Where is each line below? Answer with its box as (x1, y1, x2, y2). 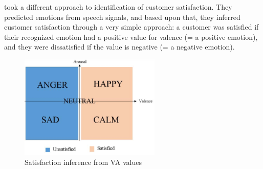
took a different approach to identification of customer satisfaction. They (4, 2, 232, 12)
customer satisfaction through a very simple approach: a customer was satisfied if (4, 21, 259, 32)
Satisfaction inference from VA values (25, 156, 142, 167)
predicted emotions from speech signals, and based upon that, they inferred (4, 11, 240, 22)
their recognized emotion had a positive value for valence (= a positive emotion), (4, 31, 258, 42)
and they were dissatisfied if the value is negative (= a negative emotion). (4, 41, 235, 52)
